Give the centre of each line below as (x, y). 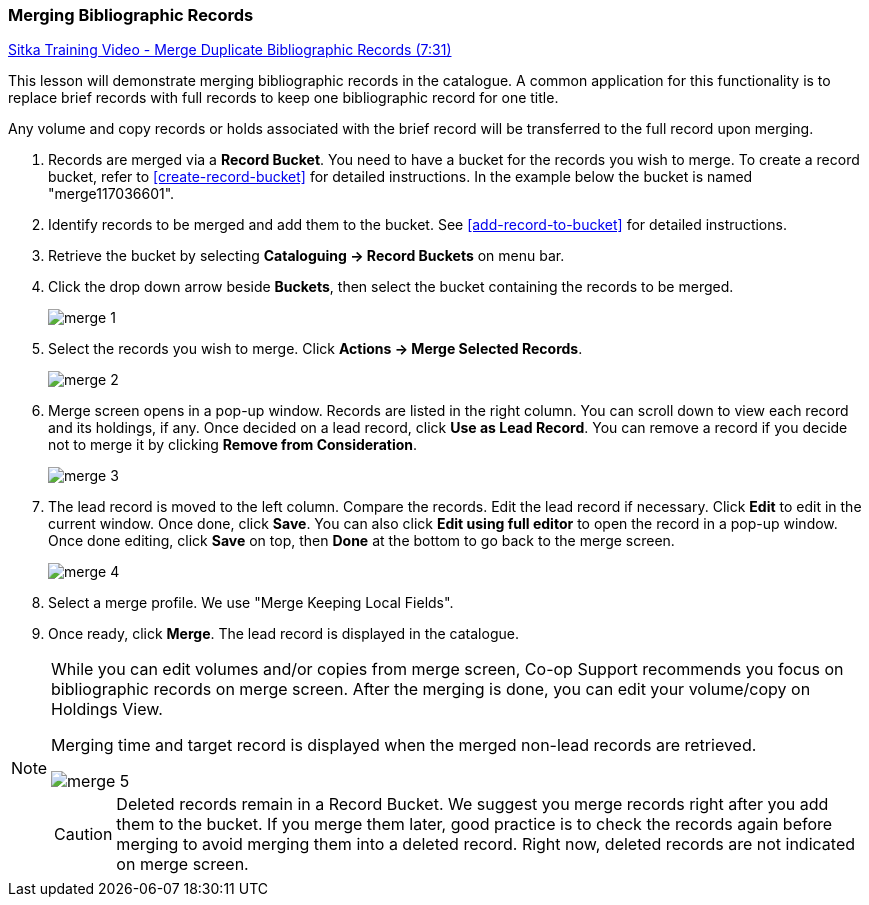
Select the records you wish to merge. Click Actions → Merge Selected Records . (315, 349)
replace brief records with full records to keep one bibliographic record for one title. (283, 98)
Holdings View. (107, 709)
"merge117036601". (111, 194)
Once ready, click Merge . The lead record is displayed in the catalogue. (283, 634)
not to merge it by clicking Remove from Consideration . (233, 445)
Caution (83, 834)
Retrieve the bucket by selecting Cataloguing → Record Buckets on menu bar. (306, 256)
